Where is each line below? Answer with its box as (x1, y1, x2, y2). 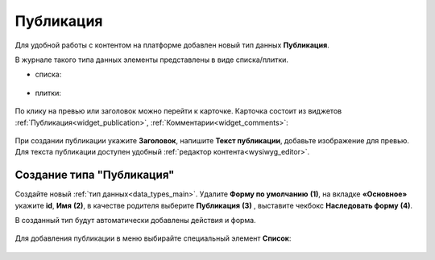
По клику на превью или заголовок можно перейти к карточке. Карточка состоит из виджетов (14, 106, 342, 116)
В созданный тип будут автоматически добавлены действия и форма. (14, 215, 257, 225)
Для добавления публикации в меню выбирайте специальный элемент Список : (14, 233, 292, 243)
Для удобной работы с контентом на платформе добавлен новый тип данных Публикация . (14, 40, 329, 50)
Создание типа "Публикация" (14, 168, 175, 182)
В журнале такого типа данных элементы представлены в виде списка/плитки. (14, 55, 289, 64)
